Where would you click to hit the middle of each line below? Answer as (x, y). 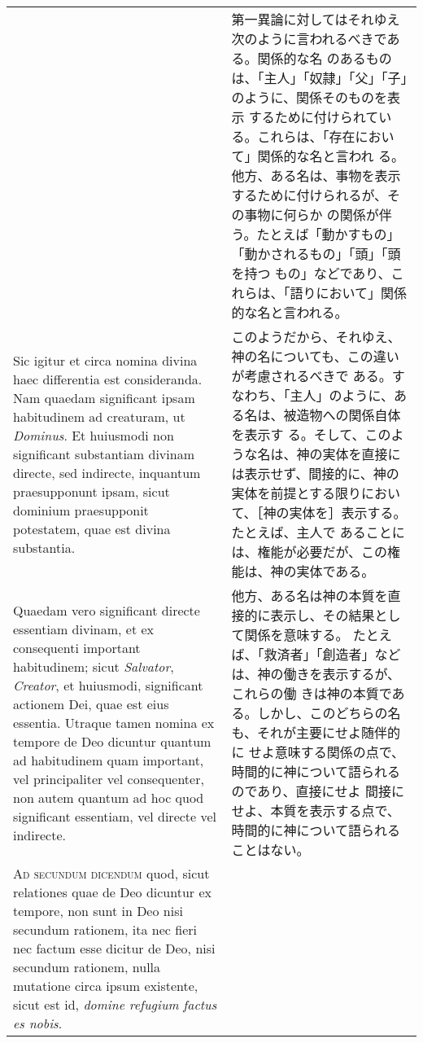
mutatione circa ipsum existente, (106, 986)
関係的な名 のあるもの (325, 58)
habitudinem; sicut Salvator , (94, 666)
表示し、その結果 (323, 615)
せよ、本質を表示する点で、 (316, 811)
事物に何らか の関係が (312, 215)
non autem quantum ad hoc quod (109, 797)
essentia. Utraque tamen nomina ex (114, 722)
